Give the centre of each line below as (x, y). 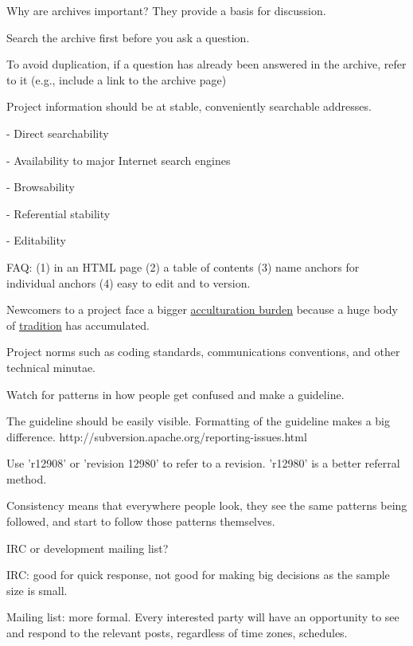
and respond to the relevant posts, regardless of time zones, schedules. (177, 633)
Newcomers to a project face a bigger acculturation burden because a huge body (202, 309)
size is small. (37, 590)
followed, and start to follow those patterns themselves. (141, 521)
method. (27, 478)
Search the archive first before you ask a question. (128, 37)
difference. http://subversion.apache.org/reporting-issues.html (157, 436)
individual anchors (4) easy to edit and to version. (129, 282)
